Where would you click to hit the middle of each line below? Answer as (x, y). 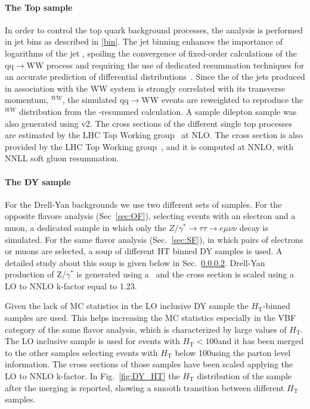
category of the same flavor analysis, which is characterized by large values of (146, 329)
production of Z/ (35, 274)
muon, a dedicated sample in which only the (86, 227)
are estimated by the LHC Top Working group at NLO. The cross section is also (154, 135)
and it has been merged (261, 341)
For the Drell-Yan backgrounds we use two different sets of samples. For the (143, 204)
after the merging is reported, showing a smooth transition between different (145, 387)
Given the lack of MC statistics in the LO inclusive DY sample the (127, 306)
